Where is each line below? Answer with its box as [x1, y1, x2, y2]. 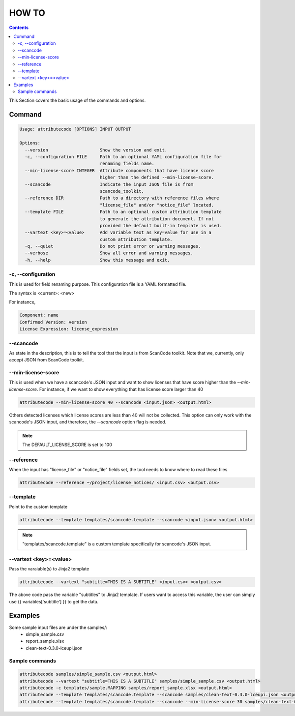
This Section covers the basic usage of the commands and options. [9, 97, 146, 103]
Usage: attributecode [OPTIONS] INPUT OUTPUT [19, 126, 131, 132]
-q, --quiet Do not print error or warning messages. [25, 243, 201, 249]
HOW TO [9, 7, 45, 18]
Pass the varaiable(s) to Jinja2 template [9, 566, 89, 572]
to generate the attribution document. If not [99, 216, 214, 221]
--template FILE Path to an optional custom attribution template [25, 209, 222, 215]
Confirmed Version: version [19, 319, 87, 325]
